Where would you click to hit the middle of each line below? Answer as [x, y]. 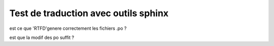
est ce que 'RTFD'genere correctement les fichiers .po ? [68, 28]
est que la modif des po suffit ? [42, 37]
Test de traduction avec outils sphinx [89, 13]
